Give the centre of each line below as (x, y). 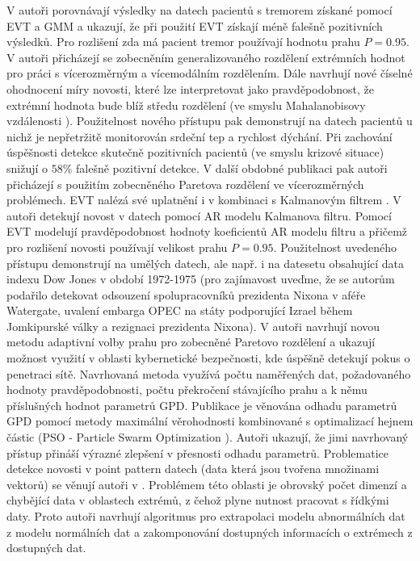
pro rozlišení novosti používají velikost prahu (117, 247)
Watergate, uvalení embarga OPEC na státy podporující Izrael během (180, 310)
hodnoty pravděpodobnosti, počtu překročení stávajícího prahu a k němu (187, 389)
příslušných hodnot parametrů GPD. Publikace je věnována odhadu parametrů (202, 405)
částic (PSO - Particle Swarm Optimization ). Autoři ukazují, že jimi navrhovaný (208, 437)
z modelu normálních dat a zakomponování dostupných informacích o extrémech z (210, 532)
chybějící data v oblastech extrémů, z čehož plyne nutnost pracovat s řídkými (198, 500)
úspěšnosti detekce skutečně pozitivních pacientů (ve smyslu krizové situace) (195, 152)
